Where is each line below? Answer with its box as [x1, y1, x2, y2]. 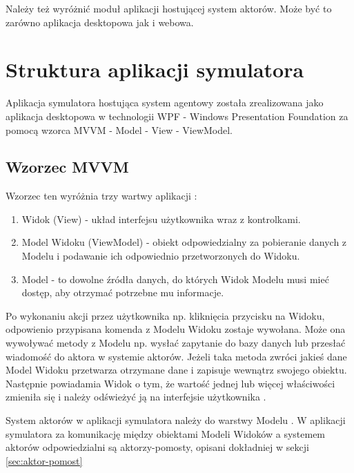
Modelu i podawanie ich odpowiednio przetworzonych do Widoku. [21, 249, 300, 263]
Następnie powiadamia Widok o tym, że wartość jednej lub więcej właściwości [6, 376, 335, 390]
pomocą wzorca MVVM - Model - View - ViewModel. [6, 122, 233, 137]
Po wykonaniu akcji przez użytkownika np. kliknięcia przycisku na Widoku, [6, 308, 325, 322]
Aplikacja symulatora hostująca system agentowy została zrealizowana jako [6, 95, 324, 110]
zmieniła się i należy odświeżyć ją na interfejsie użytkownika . [6, 389, 266, 404]
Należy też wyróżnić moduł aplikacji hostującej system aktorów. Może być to [6, 1, 332, 15]
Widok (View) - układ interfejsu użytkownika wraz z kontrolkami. [21, 211, 301, 226]
